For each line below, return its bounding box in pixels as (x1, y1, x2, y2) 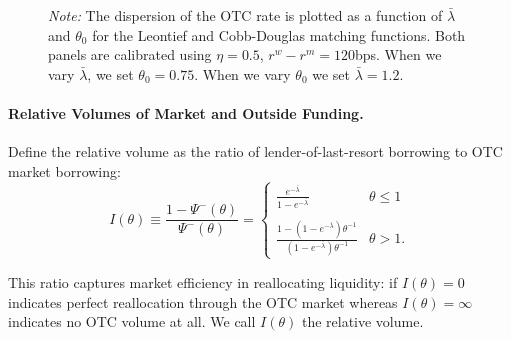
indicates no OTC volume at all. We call (8, 311, 256, 332)
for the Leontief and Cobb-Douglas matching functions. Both (92, 24, 466, 45)
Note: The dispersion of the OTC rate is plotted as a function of (48, 5, 443, 25)
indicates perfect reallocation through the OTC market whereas (8, 291, 398, 312)
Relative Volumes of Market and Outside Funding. (8, 102, 364, 123)
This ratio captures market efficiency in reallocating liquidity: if (8, 271, 398, 292)
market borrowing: (8, 160, 121, 181)
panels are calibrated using (48, 44, 212, 65)
